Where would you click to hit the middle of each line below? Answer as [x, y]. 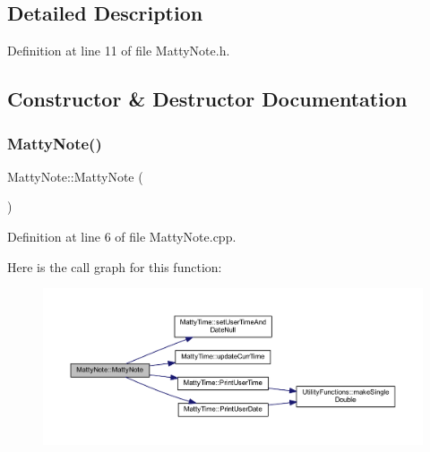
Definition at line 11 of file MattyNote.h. [119, 51]
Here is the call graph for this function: [115, 266]
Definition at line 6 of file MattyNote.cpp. [122, 236]
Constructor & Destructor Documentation [207, 99]
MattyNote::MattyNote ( [75, 176]
